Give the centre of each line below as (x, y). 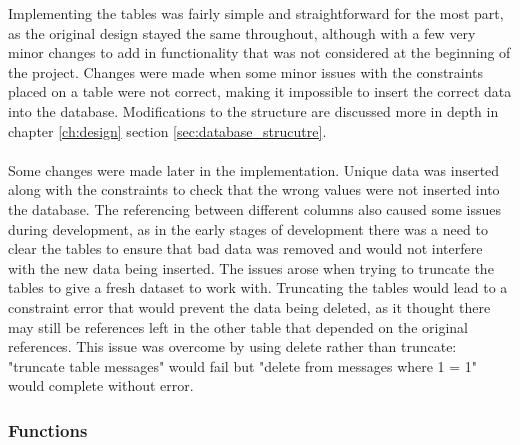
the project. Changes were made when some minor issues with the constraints (246, 71)
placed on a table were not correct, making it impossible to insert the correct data (260, 91)
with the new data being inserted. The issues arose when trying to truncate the (251, 267)
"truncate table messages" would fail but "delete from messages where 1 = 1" (243, 365)
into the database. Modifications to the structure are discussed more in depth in (253, 110)
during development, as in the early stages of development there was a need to (248, 228)
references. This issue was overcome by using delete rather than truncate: (232, 346)
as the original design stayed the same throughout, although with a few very (242, 32)
